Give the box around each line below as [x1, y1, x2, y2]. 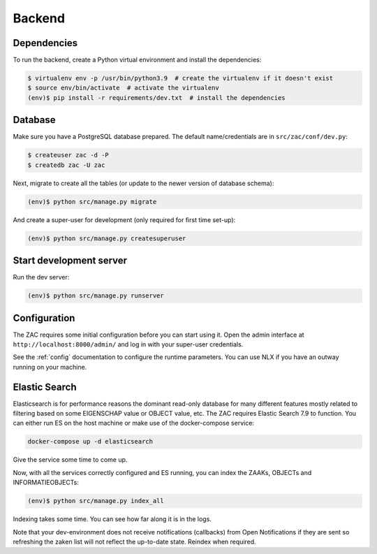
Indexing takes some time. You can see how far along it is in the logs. [13, 515, 212, 523]
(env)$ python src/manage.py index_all [27, 497, 164, 505]
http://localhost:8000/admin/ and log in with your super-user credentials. [13, 340, 244, 349]
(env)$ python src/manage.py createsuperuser [27, 234, 186, 242]
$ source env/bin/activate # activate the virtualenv [27, 84, 219, 92]
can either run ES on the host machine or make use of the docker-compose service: [13, 419, 255, 428]
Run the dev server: [13, 273, 70, 282]
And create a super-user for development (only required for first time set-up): [13, 215, 236, 224]
